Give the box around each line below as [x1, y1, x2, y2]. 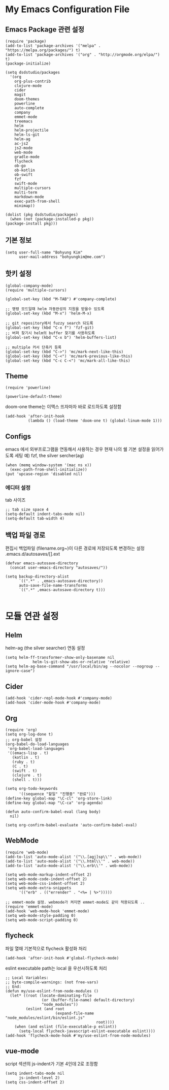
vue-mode [5, 1047, 39, 1055]
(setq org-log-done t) [5, 731, 53, 737]
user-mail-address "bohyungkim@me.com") [18, 254, 106, 260]
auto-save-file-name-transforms [18, 583, 87, 588]
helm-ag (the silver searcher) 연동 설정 [5, 645, 85, 651]
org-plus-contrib [14, 79, 51, 84]
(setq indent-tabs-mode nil [5, 1071, 65, 1076]
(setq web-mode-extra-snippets [5, 885, 72, 890]
